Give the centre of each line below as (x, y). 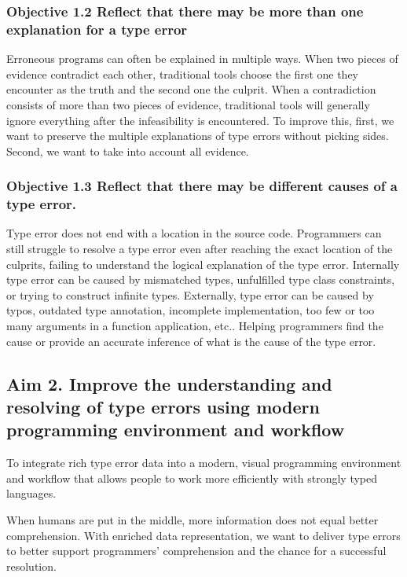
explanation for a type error (97, 29)
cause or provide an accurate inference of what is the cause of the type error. (191, 341)
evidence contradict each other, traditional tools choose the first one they (182, 74)
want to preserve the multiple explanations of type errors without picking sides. (198, 136)
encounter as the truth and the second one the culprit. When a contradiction (191, 89)
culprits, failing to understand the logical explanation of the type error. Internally (203, 264)
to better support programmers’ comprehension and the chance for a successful (196, 551)
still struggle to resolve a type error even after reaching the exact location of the (200, 249)
